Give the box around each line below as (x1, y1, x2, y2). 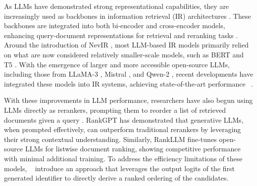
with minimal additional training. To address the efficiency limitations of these (4, 153, 243, 163)
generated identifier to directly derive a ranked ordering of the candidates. (4, 173, 229, 183)
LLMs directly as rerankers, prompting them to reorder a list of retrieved (4, 104, 226, 115)
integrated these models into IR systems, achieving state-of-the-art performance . (4, 78, 254, 89)
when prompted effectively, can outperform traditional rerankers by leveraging (4, 124, 241, 135)
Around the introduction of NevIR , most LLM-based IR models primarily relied (4, 40, 249, 50)
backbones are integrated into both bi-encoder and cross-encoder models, (4, 20, 225, 31)
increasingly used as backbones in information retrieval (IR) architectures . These (4, 10, 251, 21)
